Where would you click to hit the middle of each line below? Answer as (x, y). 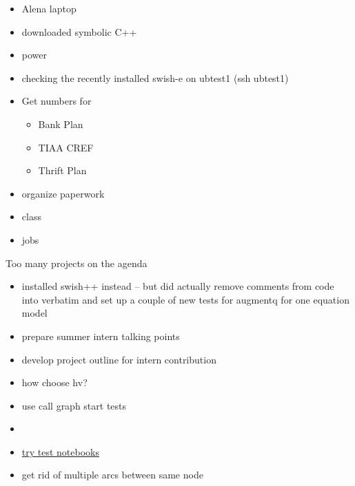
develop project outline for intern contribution (119, 359)
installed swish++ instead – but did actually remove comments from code (178, 286)
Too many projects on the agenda (77, 263)
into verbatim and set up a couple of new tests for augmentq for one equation (185, 299)
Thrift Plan (62, 170)
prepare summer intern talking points (101, 336)
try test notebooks (60, 451)
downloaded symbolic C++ (79, 31)
